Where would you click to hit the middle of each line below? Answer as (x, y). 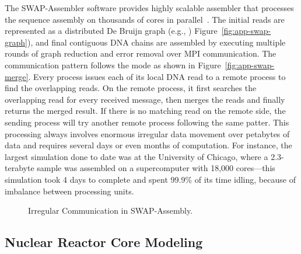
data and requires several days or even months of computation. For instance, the (148, 145)
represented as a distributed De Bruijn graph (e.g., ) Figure (111, 31)
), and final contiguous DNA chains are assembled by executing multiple (156, 42)
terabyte (20, 168)
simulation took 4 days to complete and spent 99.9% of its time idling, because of (150, 179)
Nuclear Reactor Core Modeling (104, 242)
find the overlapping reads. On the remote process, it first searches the (131, 88)
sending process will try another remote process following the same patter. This (147, 122)
